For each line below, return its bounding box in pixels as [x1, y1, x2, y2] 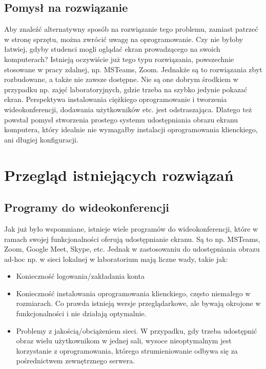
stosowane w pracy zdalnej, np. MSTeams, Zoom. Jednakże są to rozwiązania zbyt [4, 64, 262, 74]
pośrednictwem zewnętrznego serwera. [16, 355, 135, 366]
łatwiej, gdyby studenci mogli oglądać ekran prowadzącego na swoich [4, 44, 220, 54]
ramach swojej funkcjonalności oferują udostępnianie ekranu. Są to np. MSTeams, [4, 233, 260, 244]
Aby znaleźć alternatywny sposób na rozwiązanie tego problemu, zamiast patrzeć [4, 24, 258, 34]
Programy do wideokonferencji [4, 199, 170, 215]
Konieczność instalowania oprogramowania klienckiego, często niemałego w [16, 288, 251, 298]
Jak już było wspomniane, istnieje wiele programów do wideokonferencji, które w [4, 223, 258, 234]
